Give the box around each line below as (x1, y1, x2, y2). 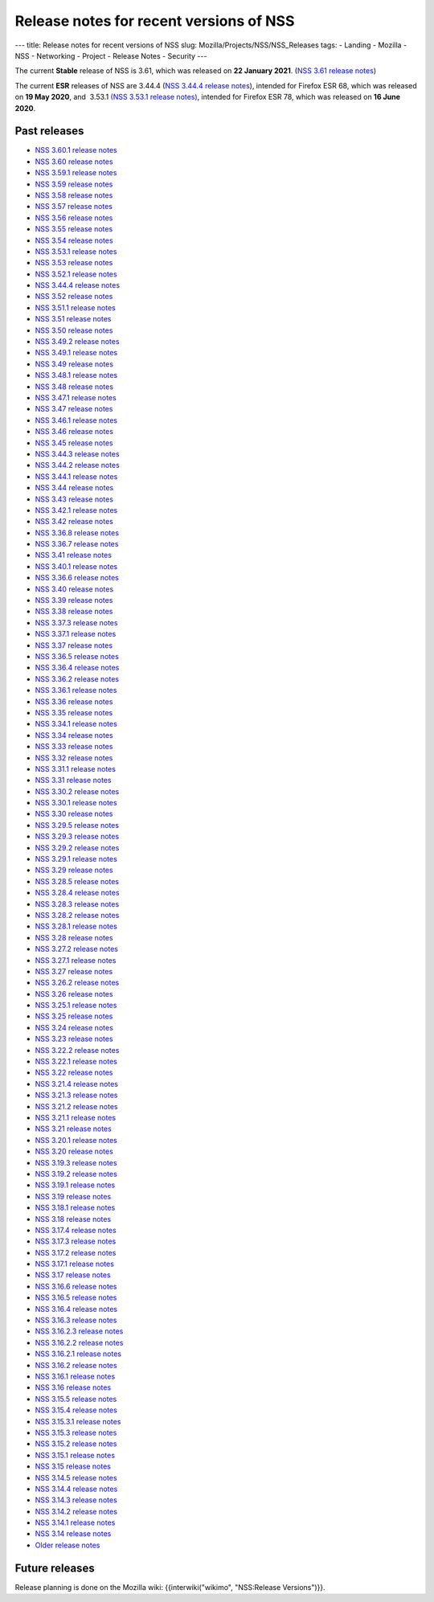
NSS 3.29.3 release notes (35, 832, 120, 842)
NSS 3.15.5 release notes (35, 1394, 117, 1403)
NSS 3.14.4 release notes (35, 1484, 118, 1493)
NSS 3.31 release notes (35, 776, 112, 785)
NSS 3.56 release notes (35, 213, 113, 223)
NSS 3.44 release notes (35, 483, 114, 493)
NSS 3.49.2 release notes (35, 337, 120, 346)
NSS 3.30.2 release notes (35, 786, 120, 796)
